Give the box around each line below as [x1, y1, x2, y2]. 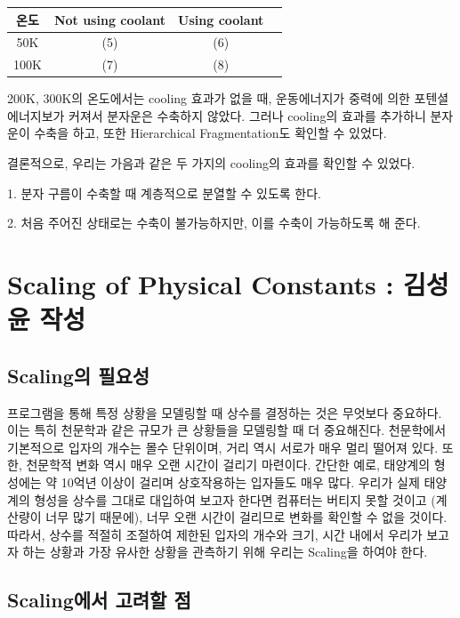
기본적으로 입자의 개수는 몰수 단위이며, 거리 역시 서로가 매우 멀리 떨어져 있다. [7, 437, 439, 456]
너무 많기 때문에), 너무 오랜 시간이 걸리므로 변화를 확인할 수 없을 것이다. [45, 508, 448, 526]
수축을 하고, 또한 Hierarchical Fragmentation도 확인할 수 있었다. [34, 124, 387, 142]
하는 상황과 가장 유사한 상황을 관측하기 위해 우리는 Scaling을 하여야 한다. [22, 542, 428, 561]
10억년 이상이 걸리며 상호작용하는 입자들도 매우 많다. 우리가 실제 [61, 472, 420, 491]
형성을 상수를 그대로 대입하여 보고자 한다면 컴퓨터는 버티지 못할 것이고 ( [34, 490, 436, 509]
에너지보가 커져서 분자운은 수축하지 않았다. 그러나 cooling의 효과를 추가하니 [7, 106, 426, 124]
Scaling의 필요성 [7, 361, 150, 389]
